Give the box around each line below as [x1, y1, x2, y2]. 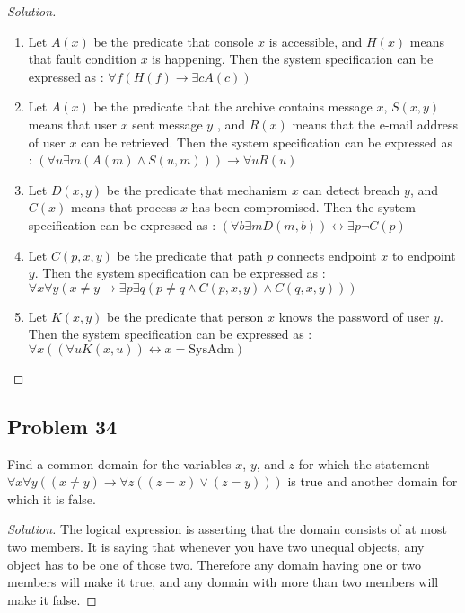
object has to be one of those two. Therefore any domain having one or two [7, 555, 422, 573]
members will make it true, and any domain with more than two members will [7, 573, 439, 591]
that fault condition [28, 49, 137, 68]
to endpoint [391, 245, 456, 264]
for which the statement [298, 454, 430, 473]
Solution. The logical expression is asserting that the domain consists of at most [7, 520, 447, 538]
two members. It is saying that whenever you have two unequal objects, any [7, 537, 425, 556]
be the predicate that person [107, 306, 264, 325]
